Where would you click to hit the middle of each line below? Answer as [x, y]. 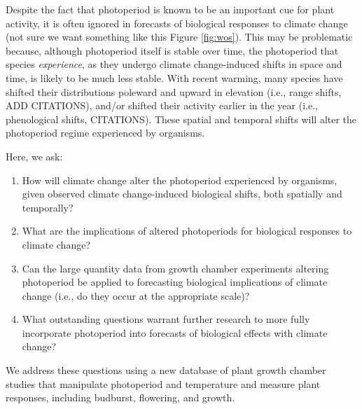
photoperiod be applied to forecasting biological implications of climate [175, 282]
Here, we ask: [34, 156]
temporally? [48, 207]
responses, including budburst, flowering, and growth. [120, 397]
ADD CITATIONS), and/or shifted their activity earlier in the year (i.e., [162, 105]
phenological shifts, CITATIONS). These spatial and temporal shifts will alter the [181, 119]
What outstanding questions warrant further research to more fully [166, 319]
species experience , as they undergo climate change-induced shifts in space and [174, 64]
